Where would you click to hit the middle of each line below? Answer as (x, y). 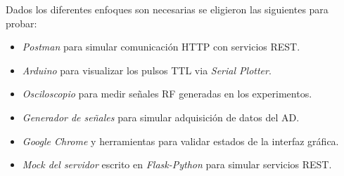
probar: (21, 23)
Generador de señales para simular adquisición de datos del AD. (161, 117)
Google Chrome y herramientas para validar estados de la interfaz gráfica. (180, 141)
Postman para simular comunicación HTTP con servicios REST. (161, 47)
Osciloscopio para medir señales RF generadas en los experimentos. (167, 94)
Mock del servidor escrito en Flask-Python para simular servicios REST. (177, 164)
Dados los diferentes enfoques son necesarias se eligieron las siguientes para (167, 9)
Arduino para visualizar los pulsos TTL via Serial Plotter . (147, 70)
